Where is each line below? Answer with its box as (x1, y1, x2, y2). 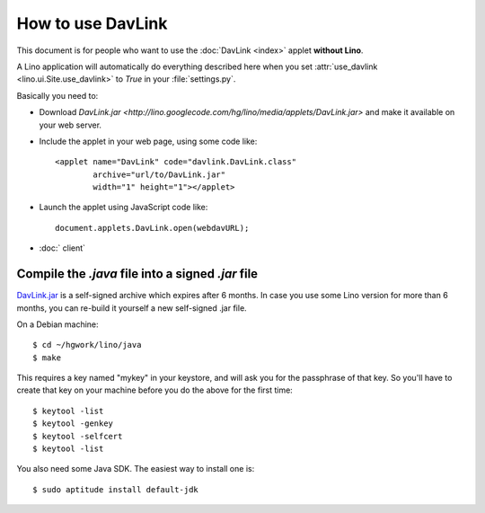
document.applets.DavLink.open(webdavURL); (55, 223, 250, 233)
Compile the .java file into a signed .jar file (16, 266, 259, 282)
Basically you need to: (16, 90, 99, 101)
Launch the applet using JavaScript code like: (39, 202, 208, 213)
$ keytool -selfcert (32, 431, 123, 441)
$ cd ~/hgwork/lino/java (32, 340, 142, 350)
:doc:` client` (39, 243, 85, 253)
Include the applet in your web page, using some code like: (39, 136, 258, 146)
